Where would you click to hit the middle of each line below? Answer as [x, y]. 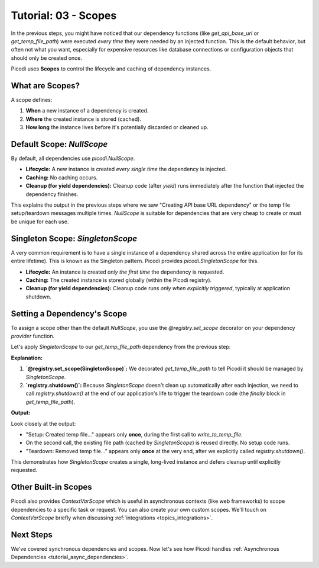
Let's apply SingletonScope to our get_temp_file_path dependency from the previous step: [121, 347]
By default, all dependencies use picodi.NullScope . [73, 158]
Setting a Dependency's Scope [69, 314]
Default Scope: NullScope [59, 144]
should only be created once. [47, 58]
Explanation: [27, 358]
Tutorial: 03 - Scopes [64, 15]
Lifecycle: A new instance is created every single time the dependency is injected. [126, 169]
